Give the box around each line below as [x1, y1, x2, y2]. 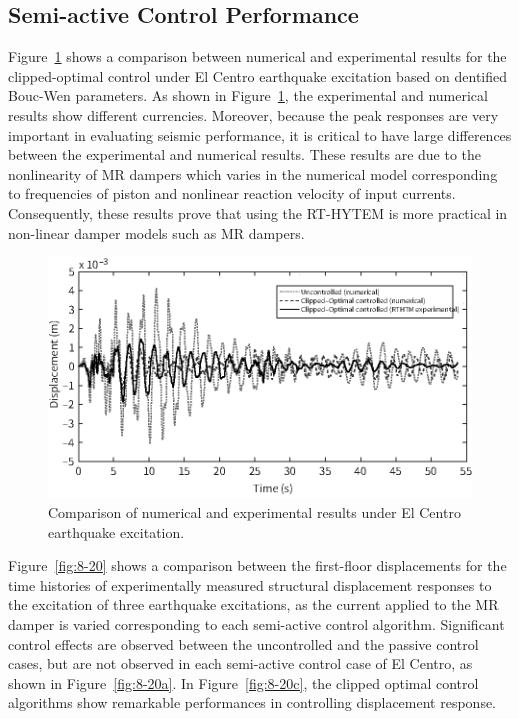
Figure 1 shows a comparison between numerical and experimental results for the [8, 46, 507, 67]
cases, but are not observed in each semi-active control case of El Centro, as [8, 653, 473, 674]
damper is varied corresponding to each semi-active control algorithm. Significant [8, 614, 505, 635]
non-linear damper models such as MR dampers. [8, 222, 305, 243]
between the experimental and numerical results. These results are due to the [8, 144, 482, 165]
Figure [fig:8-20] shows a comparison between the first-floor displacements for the [8, 555, 507, 576]
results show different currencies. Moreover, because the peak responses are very [8, 104, 499, 125]
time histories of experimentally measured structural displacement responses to [8, 574, 492, 595]
